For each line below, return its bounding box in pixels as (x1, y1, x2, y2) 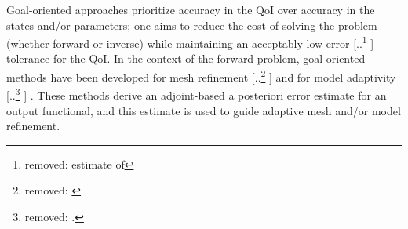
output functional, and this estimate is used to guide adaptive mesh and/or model (6, 102, 401, 118)
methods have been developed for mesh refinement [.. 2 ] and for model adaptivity (6, 67, 396, 85)
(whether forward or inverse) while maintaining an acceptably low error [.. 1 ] (6, 33, 374, 51)
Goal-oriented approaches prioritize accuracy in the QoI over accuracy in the (6, 2, 375, 17)
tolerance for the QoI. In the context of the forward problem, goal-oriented (6, 50, 366, 67)
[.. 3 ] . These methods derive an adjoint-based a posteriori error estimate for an (6, 85, 387, 103)
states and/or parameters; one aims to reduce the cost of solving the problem (6, 16, 377, 33)
